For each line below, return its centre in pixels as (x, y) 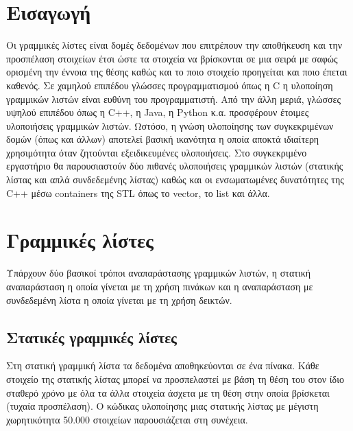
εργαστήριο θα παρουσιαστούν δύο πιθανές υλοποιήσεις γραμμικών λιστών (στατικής (175, 166)
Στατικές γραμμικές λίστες (92, 337)
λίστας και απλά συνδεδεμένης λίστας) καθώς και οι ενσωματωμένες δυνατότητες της (175, 179)
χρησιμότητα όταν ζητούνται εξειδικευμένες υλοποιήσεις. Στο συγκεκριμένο (157, 152)
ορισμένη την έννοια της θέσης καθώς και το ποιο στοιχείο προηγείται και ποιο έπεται (177, 72)
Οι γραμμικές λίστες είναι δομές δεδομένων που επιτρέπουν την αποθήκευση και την (174, 45)
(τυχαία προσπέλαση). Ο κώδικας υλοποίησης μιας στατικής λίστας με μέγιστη (162, 406)
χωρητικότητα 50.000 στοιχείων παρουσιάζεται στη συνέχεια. (127, 419)
